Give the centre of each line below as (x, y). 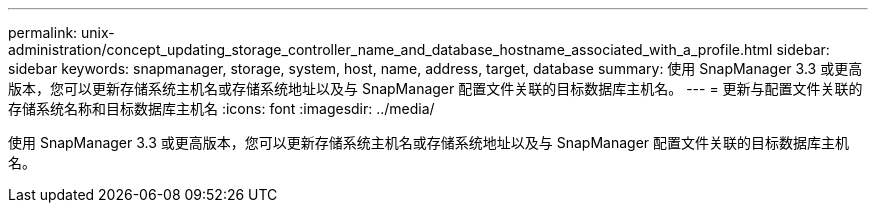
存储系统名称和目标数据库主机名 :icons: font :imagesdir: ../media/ (221, 108)
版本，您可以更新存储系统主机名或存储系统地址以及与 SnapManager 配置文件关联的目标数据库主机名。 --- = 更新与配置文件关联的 (435, 88)
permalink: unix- (61, 32)
